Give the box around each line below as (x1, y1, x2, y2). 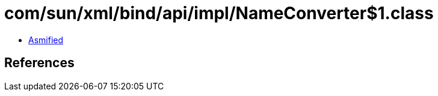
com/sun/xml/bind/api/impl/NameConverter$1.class (4, 3, 434, 23)
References (4, 55, 75, 71)
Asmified (28, 34, 64, 45)
